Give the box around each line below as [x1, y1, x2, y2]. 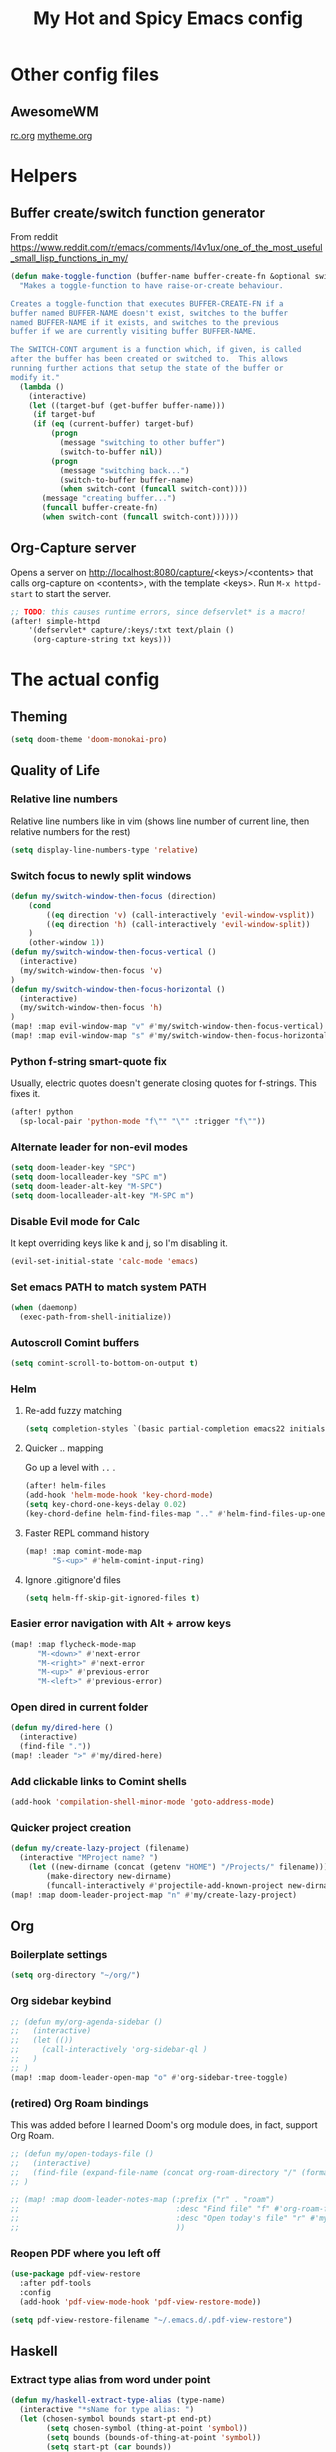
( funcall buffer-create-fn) [41, 503, 159, 513]
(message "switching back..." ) [59, 465, 190, 476]
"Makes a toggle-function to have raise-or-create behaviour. [19, 280, 284, 291]
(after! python [10, 1107, 74, 1117]
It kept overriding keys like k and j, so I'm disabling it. [10, 1237, 228, 1249]
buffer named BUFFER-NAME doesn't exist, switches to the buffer [10, 308, 288, 318]
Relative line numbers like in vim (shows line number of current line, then [10, 815, 310, 827]
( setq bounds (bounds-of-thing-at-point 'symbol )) [46, 2432, 262, 2442]
